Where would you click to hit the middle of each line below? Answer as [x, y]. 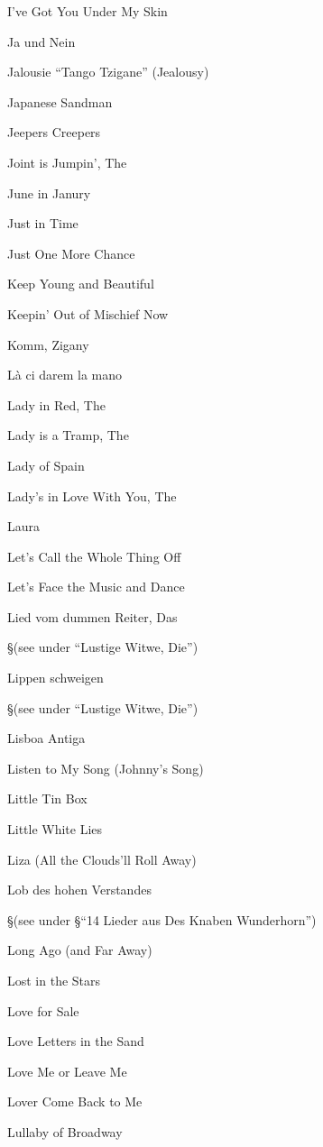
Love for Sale [43, 1010]
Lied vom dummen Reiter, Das [92, 616]
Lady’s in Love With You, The [92, 496]
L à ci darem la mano [65, 375]
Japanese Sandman [60, 101]
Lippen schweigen [55, 678]
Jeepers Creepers [54, 132]
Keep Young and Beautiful [81, 284]
